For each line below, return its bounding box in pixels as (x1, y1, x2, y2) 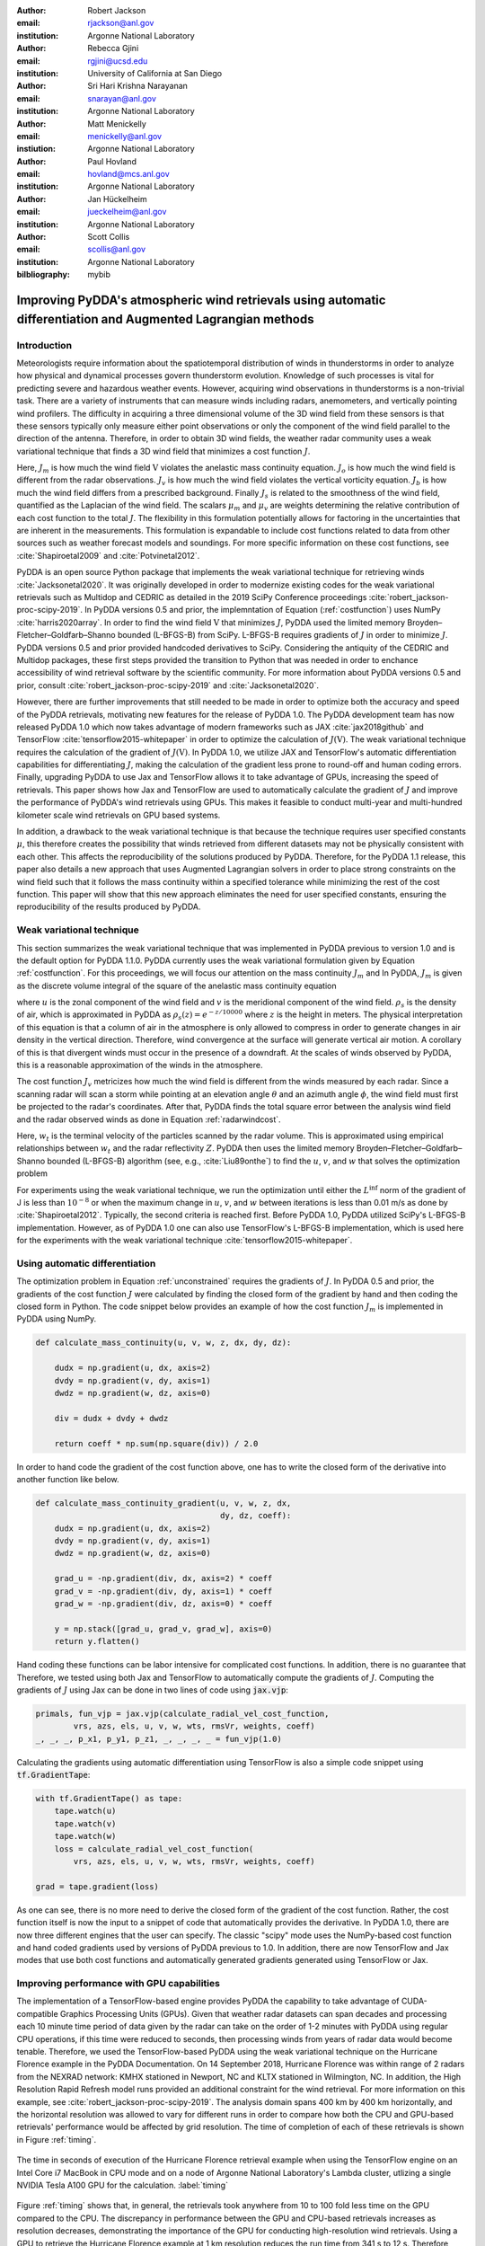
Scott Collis (87, 232, 130, 243)
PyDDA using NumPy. (16, 1313, 97, 1324)
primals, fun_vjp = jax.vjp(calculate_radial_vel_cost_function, (35, 1708, 330, 1719)
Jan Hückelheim (87, 193, 147, 204)
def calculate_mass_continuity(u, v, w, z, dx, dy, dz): (35, 1338, 292, 1348)
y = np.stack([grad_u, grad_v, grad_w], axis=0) (54, 1623, 273, 1634)
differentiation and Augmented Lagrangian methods (16, 311, 314, 327)
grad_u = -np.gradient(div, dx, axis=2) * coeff (54, 1573, 273, 1584)
